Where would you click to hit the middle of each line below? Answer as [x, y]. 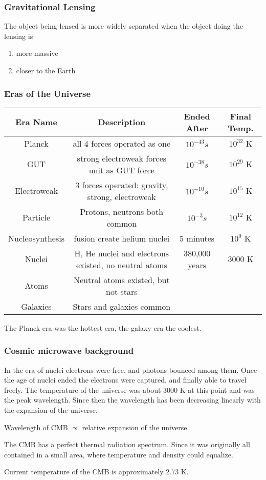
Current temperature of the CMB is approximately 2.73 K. [96, 472]
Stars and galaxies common [122, 306]
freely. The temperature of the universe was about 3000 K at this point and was [129, 389]
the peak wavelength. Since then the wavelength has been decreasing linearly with [132, 400]
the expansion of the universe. [51, 410]
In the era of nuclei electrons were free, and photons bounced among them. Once [131, 369]
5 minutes [197, 238]
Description [122, 122]
